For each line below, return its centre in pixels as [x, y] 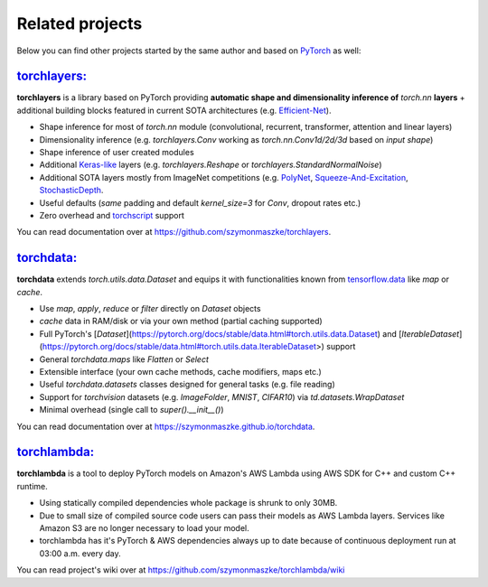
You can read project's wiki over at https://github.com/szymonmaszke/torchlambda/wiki [181, 570]
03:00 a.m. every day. [80, 553]
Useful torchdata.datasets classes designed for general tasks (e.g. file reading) [188, 385]
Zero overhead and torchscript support [112, 215]
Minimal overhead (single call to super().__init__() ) [132, 410]
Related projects [80, 23]
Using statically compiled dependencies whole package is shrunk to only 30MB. [188, 503]
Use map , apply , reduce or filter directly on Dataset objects [150, 309]
